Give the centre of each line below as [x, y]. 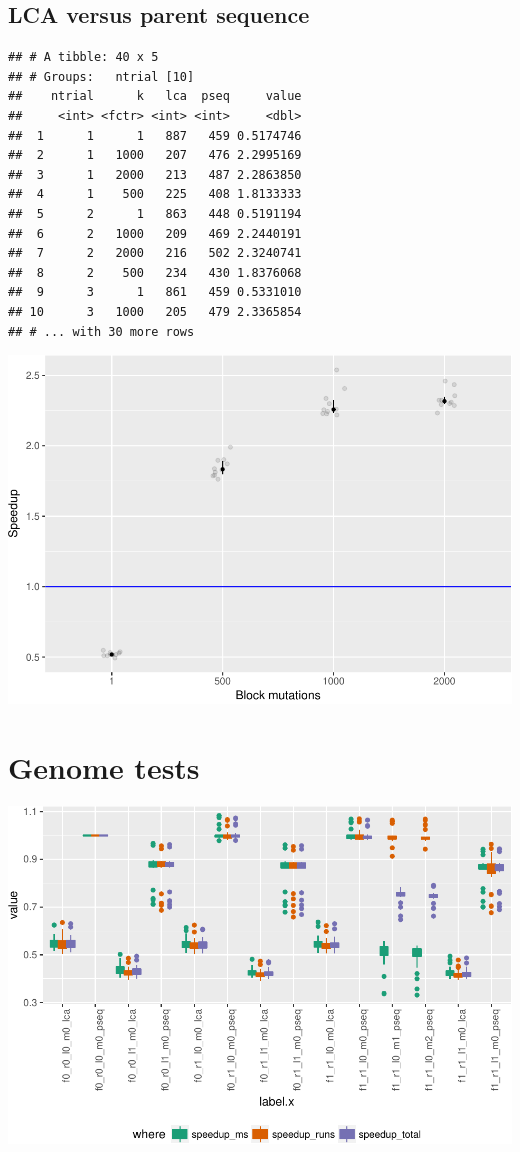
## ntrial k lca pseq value [155, 96]
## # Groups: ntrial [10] [101, 76]
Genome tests [104, 766]
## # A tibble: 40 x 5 [83, 57]
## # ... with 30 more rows [101, 331]
